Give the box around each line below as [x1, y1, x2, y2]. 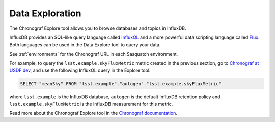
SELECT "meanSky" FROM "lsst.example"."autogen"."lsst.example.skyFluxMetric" [20, 81, 222, 87]
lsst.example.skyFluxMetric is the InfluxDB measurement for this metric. [9, 101, 173, 107]
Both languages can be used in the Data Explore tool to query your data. [9, 42, 161, 48]
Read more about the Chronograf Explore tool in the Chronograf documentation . [9, 110, 178, 116]
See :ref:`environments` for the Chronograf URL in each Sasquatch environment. [9, 51, 178, 57]
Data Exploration [9, 8, 81, 19]
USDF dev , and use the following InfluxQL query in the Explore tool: [9, 67, 151, 73]
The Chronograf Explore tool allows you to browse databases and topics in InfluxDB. [9, 25, 186, 31]
